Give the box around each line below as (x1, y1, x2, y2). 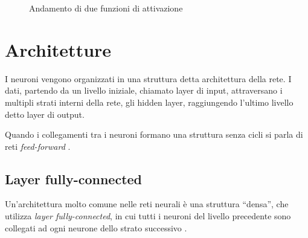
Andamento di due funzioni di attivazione (29, 2, 183, 14)
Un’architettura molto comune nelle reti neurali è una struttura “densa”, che (5, 198, 289, 210)
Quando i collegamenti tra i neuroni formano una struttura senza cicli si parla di (5, 128, 303, 141)
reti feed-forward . (5, 140, 71, 152)
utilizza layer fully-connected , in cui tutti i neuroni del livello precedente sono (5, 210, 291, 222)
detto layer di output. (5, 108, 85, 120)
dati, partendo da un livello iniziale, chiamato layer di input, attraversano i (5, 84, 283, 97)
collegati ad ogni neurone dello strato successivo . (5, 221, 187, 234)
